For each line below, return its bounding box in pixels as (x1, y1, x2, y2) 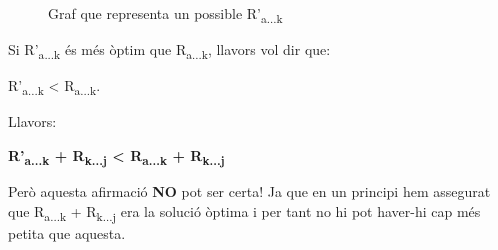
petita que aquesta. (8, 222, 126, 243)
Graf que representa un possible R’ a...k (48, 3, 283, 26)
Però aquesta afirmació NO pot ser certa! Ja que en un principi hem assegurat (8, 181, 491, 202)
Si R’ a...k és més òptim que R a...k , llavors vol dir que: (8, 39, 331, 62)
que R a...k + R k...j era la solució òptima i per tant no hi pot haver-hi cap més (8, 200, 481, 224)
